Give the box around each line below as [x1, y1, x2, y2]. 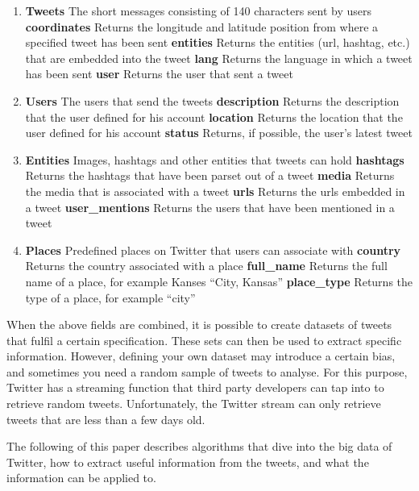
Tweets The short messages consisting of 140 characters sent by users [25, 2, 372, 19]
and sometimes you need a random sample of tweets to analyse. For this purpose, [6, 363, 408, 380]
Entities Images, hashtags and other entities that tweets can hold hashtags [25, 151, 404, 168]
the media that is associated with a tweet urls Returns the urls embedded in [25, 182, 405, 199]
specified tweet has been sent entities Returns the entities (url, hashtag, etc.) [25, 34, 410, 51]
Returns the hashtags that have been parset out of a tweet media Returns [25, 167, 395, 184]
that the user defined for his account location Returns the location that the [25, 108, 403, 125]
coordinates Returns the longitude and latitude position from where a [25, 18, 379, 35]
